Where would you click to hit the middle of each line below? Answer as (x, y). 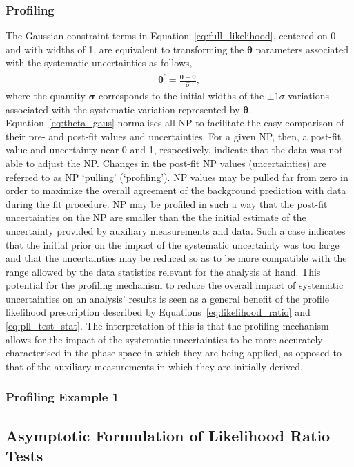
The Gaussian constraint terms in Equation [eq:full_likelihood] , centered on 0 (171, 36)
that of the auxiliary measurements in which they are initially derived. (154, 366)
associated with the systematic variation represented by (123, 109)
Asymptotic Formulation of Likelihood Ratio (168, 435)
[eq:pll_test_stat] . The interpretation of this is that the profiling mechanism (167, 326)
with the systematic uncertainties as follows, (99, 63)
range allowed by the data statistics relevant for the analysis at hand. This (163, 271)
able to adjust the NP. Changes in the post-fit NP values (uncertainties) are (166, 163)
